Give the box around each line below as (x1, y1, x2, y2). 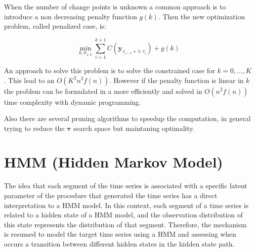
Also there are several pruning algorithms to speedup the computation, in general (4, 113, 251, 124)
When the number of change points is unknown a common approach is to (4, 1, 226, 11)
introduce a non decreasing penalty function (4, 11, 137, 21)
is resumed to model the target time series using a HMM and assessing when (4, 229, 236, 239)
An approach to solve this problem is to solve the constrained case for (4, 65, 215, 75)
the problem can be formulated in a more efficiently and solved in (4, 85, 203, 96)
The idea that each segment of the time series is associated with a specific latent (4, 180, 248, 191)
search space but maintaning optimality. (73, 123, 195, 133)
